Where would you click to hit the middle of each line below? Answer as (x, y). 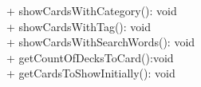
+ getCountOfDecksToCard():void (90, 57)
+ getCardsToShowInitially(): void (91, 73)
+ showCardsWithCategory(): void (92, 10)
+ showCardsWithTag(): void (79, 26)
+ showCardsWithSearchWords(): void (101, 42)
